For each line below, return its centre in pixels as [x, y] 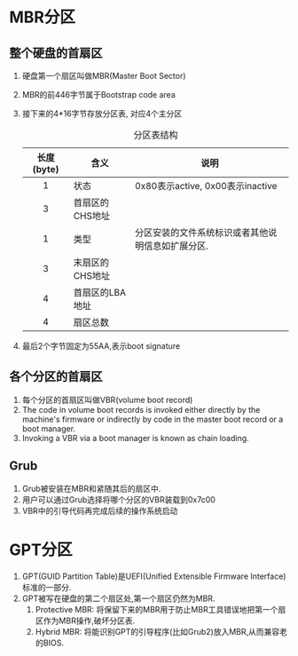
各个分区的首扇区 [56, 377]
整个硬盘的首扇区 [56, 53]
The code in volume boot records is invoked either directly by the [141, 409]
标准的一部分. [47, 587]
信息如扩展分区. [176, 246]
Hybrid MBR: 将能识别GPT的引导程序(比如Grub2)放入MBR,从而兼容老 [161, 631]
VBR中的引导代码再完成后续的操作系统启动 [100, 510]
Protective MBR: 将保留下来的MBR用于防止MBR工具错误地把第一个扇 [161, 609]
